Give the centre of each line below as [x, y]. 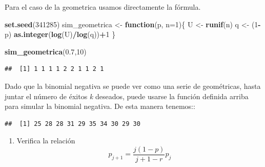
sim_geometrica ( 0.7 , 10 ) [46, 51]
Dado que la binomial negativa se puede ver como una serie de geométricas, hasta [133, 86]
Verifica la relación [46, 141]
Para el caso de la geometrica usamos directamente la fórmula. [103, 7]
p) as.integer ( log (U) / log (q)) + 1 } [60, 34]
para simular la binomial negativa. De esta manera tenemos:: [100, 106]
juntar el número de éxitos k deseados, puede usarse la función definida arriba [127, 96]
